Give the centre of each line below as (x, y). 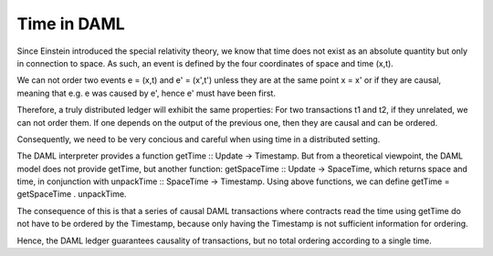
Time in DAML (71, 24)
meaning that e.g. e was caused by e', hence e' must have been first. (146, 93)
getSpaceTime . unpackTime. (72, 194)
